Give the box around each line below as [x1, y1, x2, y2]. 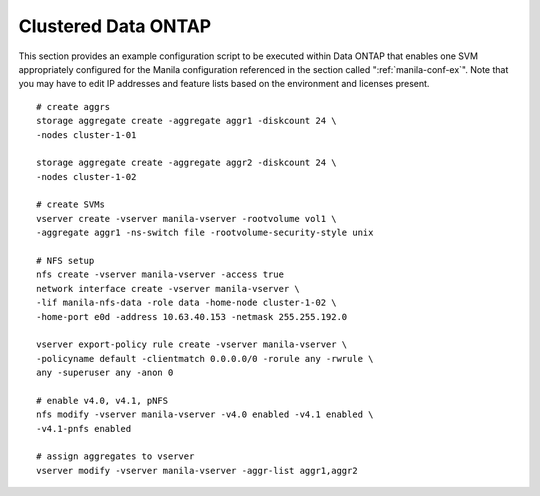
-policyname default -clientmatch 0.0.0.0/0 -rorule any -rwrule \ [36, 353, 374, 364]
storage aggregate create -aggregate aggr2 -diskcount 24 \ [36, 157, 337, 169]
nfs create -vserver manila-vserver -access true [36, 269, 285, 280]
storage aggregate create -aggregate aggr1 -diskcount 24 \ [36, 115, 337, 127]
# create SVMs [36, 199, 105, 210]
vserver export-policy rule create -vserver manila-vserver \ [36, 339, 348, 350]
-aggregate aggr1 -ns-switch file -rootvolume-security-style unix [36, 227, 374, 239]
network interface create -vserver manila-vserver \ [36, 283, 300, 294]
